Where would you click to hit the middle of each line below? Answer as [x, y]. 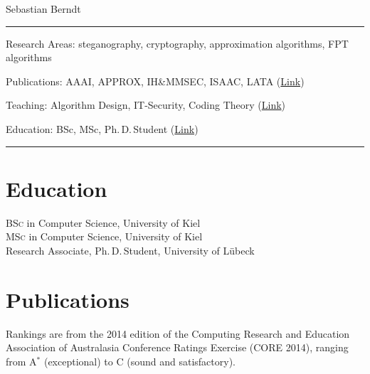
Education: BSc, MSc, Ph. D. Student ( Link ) [102, 128]
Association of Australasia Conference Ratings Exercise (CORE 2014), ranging [177, 347]
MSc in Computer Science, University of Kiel [104, 236]
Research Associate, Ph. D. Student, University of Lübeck [130, 250]
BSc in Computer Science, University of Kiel [103, 222]
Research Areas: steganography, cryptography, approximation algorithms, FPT [177, 43]
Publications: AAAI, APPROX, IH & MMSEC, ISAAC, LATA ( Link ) [155, 81]
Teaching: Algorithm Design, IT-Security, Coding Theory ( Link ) [146, 105]
